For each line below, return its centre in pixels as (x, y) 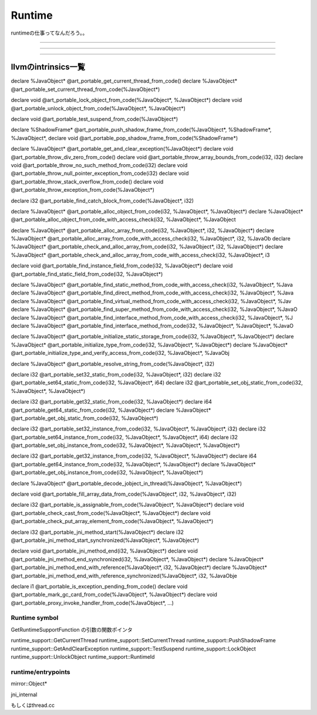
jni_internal (24, 694)
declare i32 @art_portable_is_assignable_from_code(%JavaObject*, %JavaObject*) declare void (127, 505)
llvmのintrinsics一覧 (48, 67)
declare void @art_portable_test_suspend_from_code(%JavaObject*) (95, 119)
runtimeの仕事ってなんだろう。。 (49, 33)
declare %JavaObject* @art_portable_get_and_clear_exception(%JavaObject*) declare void (122, 149)
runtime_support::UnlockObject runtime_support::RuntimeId (83, 657)
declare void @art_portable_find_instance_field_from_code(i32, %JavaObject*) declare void (122, 266)
